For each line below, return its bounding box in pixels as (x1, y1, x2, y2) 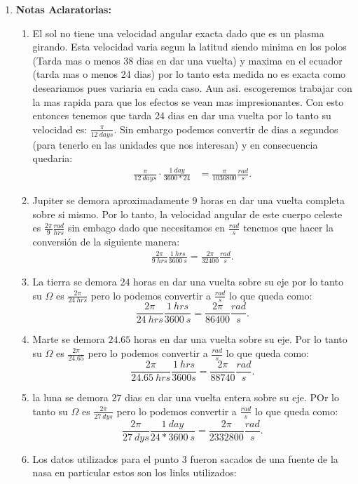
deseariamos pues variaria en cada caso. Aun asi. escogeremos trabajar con (32, 80, 352, 95)
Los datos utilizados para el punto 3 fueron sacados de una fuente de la (32, 451, 338, 466)
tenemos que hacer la (243, 220, 333, 235)
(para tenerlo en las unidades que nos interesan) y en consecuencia (32, 137, 318, 152)
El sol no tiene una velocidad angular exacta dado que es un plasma (32, 25, 324, 40)
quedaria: (32, 151, 73, 166)
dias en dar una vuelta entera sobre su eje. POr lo (125, 390, 340, 405)
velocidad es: (32, 121, 88, 136)
